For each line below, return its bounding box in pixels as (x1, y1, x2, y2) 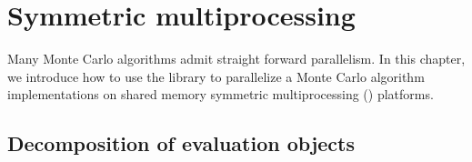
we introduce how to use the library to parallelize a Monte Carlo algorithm (7, 66, 425, 86)
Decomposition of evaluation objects (7, 129, 355, 157)
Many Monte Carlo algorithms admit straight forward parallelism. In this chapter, (7, 49, 466, 68)
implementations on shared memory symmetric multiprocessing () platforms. (7, 85, 434, 104)
